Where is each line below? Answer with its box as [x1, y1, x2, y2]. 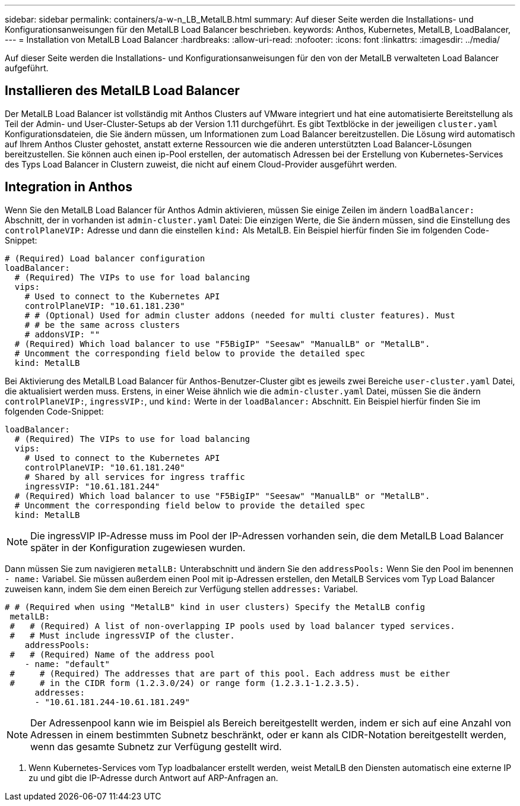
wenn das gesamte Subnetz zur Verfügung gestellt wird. [30, 740, 282, 753]
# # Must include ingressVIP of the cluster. [9, 630, 235, 640]
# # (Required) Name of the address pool [9, 649, 215, 659]
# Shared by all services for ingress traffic [24, 472, 245, 482]
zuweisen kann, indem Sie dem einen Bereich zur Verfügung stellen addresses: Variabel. [5, 583, 358, 594]
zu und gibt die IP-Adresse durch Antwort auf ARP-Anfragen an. [28, 772, 278, 783]
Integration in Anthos [5, 179, 132, 195]
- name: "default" [24, 659, 110, 669]
